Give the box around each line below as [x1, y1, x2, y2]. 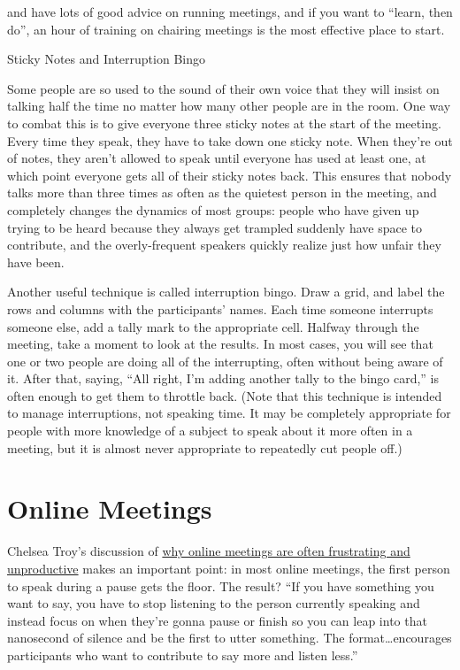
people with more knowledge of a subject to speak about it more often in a [7, 421, 413, 440]
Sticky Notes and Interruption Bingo [7, 50, 205, 68]
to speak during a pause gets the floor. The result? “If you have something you [7, 576, 434, 595]
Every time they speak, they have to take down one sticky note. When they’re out [7, 131, 453, 150]
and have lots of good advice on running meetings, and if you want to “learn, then [7, 3, 453, 20]
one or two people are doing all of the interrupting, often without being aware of [7, 351, 443, 370]
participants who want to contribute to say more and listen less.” [7, 645, 358, 664]
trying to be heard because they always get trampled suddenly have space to [7, 218, 423, 236]
